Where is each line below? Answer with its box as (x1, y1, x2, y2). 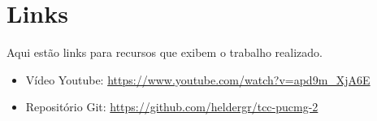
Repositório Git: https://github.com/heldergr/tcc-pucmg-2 (25, 98, 318, 115)
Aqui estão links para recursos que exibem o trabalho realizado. (6, 44, 323, 61)
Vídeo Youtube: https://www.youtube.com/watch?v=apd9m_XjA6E (25, 71, 370, 88)
